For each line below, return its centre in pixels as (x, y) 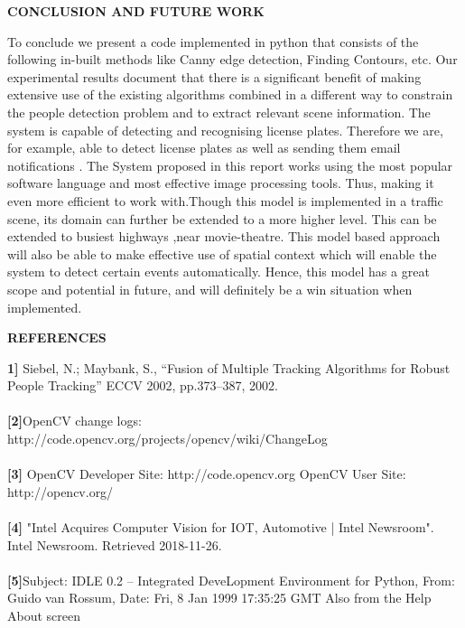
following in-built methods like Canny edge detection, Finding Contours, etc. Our (232, 59)
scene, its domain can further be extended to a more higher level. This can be (222, 218)
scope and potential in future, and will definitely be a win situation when (210, 289)
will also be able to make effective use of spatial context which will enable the (222, 253)
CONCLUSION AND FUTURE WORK (136, 11)
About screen (44, 615)
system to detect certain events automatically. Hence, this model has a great (219, 272)
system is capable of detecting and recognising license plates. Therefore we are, (225, 130)
